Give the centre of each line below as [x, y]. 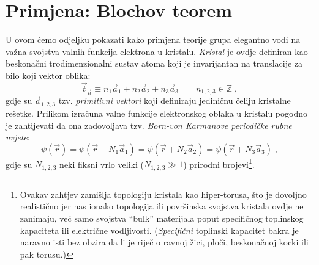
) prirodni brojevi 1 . [219, 163]
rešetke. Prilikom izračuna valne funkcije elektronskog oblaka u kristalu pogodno [156, 113]
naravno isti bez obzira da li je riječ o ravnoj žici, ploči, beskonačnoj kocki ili [164, 242]
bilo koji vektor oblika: [48, 75]
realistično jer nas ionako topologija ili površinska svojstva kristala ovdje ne [162, 206]
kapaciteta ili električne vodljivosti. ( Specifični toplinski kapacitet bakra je [159, 230]
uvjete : [18, 137]
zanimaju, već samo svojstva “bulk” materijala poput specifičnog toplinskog [162, 218]
